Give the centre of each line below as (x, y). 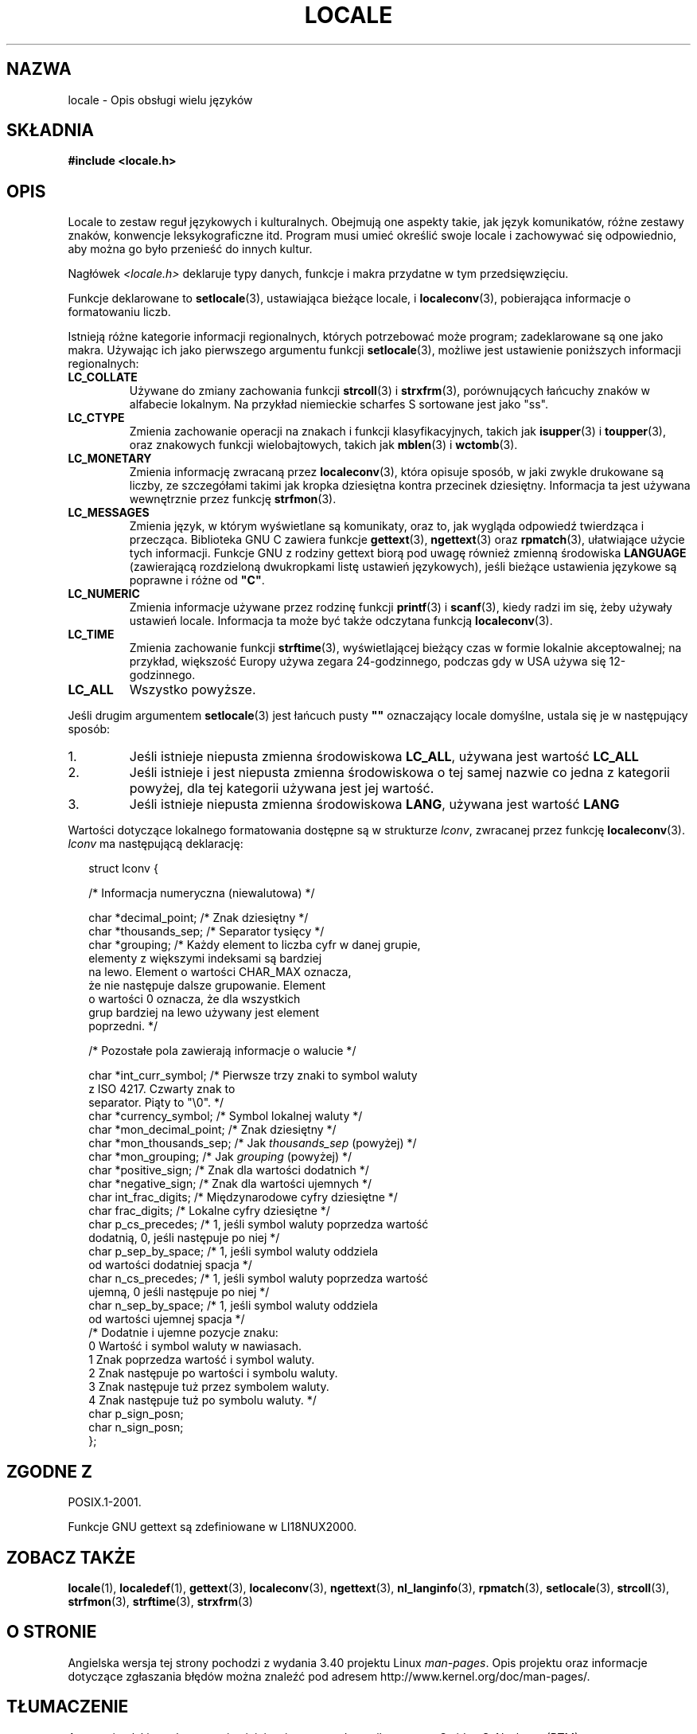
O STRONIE (52, 1632)
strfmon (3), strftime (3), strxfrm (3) (160, 1601)
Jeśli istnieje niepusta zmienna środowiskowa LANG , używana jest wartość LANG (374, 805)
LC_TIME (91, 635)
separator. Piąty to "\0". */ (156, 1103)
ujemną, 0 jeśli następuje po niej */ (179, 1292)
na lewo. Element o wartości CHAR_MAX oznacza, (220, 972)
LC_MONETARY (110, 459)
